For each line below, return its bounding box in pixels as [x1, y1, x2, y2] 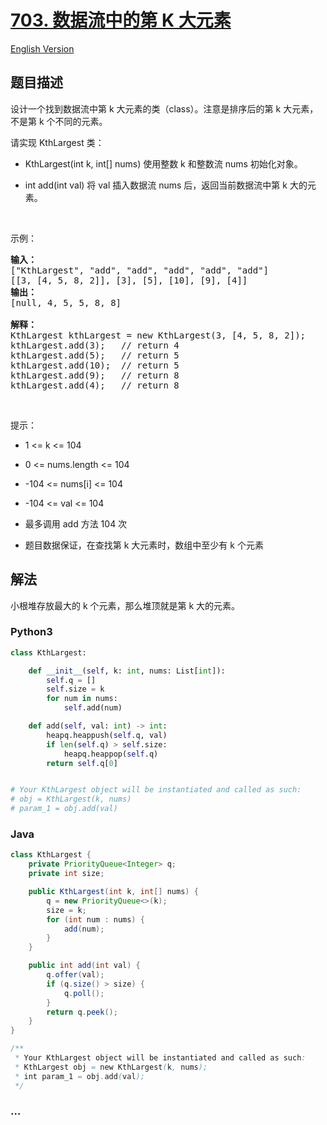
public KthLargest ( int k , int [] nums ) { [28, 887, 199, 897]
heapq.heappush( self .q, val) [46, 730, 168, 740]
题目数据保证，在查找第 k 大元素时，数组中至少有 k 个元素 [24, 539, 264, 551]
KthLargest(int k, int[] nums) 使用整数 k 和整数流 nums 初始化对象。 [24, 157, 303, 170]
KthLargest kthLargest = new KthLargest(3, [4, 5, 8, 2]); [10, 329, 307, 341]
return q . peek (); [46, 1007, 118, 1017]
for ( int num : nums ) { [46, 914, 145, 925]
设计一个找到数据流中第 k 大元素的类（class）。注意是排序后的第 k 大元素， [10, 102, 319, 115]
